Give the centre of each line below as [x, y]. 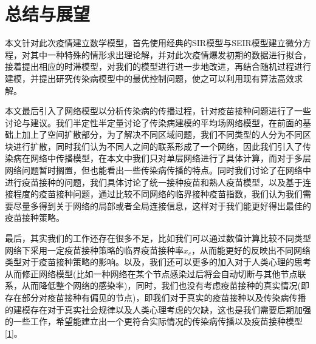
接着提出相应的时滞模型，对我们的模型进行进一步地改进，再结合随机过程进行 [158, 66]
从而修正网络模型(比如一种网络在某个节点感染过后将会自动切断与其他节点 [151, 273]
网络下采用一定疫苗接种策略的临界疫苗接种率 [94, 250]
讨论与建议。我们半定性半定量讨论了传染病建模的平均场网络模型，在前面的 [154, 122]
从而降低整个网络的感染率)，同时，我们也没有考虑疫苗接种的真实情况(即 [165, 285]
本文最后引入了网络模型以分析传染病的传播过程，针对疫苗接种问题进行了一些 [158, 111]
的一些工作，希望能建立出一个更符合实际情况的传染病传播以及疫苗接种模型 [154, 321]
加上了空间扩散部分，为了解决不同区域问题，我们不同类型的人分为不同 [162, 134]
